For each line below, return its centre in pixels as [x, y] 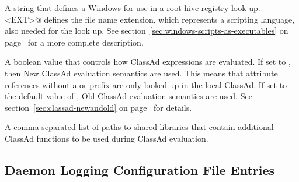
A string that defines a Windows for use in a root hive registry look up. [133, 8]
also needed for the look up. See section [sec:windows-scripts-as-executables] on [147, 31]
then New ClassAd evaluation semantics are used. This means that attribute [141, 73]
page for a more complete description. [74, 42]
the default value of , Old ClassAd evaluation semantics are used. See [128, 96]
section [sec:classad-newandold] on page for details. [98, 107]
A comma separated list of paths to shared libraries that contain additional [139, 127]
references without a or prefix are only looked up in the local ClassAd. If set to [146, 84]
